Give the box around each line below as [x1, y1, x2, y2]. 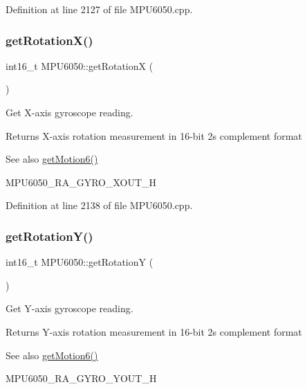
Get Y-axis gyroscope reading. [6, 301, 133, 316]
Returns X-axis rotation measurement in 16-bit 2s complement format [6, 128, 302, 143]
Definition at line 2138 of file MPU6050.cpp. [6, 198, 193, 212]
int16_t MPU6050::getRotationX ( [6, 58, 153, 73]
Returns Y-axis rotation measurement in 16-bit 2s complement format [6, 324, 302, 338]
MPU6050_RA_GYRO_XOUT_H [6, 174, 157, 189]
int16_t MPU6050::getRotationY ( [6, 255, 153, 269]
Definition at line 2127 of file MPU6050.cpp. [6, 2, 193, 16]
